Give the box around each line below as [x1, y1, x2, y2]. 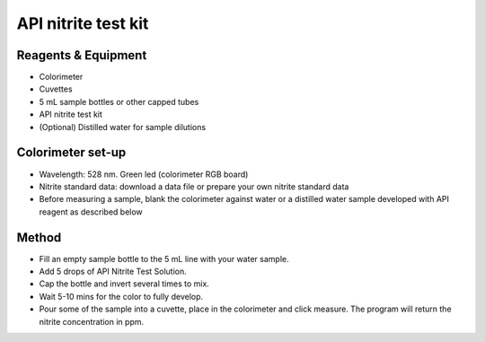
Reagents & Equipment [16, 48, 147, 63]
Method [16, 230, 62, 245]
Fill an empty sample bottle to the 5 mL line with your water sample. [39, 253, 289, 264]
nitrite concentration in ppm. [39, 316, 145, 327]
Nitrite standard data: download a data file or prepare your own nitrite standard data [39, 180, 349, 192]
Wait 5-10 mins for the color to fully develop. [39, 291, 204, 302]
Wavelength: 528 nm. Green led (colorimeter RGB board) [39, 169, 249, 180]
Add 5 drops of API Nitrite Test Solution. [39, 266, 188, 276]
